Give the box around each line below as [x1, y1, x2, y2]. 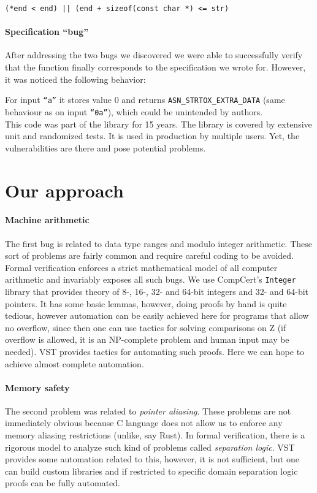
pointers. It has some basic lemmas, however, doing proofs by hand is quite [5, 297, 287, 310]
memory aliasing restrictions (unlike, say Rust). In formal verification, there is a [5, 429, 305, 441]
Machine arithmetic [5, 213, 90, 226]
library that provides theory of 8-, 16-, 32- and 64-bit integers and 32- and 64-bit [5, 285, 309, 297]
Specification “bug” [5, 25, 89, 38]
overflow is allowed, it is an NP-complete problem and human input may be [5, 333, 289, 346]
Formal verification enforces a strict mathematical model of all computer [5, 261, 278, 273]
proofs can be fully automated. [5, 476, 120, 489]
